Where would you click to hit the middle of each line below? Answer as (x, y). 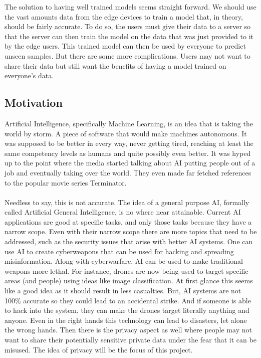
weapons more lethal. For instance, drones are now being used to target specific (126, 271)
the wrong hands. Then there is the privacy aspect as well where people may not (128, 330)
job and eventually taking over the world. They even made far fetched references (128, 172)
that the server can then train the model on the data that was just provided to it (129, 36)
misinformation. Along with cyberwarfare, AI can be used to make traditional (124, 261)
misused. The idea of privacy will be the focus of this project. (99, 349)
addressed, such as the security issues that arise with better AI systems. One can (129, 241)
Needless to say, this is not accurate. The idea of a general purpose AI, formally (127, 202)
